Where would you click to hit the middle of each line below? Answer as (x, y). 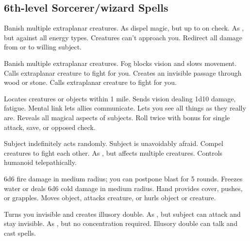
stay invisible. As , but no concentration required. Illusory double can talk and (121, 223)
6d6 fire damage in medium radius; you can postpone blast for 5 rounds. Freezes (123, 178)
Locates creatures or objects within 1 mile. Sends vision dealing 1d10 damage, (120, 98)
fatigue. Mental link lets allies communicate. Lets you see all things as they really (125, 108)
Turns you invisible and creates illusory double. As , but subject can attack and (122, 214)
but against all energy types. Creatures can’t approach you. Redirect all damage (123, 37)
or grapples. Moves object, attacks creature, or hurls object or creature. (110, 198)
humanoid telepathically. (40, 162)
